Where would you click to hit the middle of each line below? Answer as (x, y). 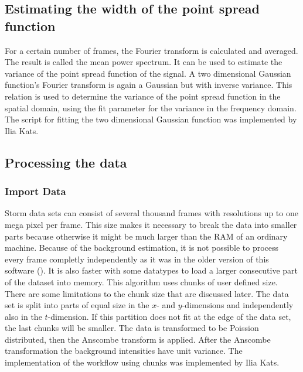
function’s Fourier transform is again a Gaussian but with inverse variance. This (149, 85)
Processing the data (66, 162)
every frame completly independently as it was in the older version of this (137, 259)
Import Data (35, 191)
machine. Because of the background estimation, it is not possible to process (142, 248)
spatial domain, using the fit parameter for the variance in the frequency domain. (151, 107)
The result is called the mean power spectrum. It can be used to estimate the (144, 62)
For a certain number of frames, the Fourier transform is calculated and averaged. (151, 50)
